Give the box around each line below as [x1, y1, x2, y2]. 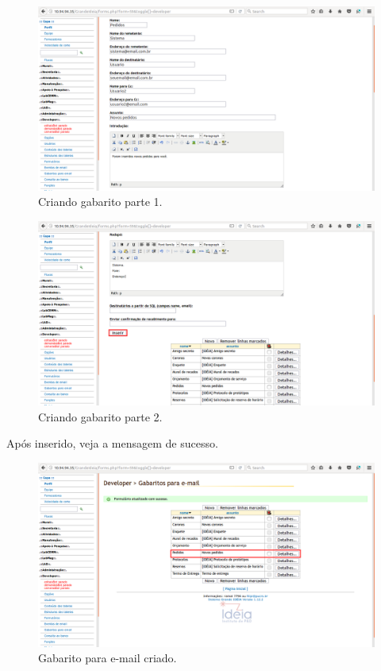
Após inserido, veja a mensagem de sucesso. [6, 435, 218, 452]
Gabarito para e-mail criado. [38, 650, 177, 666]
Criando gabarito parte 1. [38, 193, 163, 210]
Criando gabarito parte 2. [38, 408, 163, 425]
